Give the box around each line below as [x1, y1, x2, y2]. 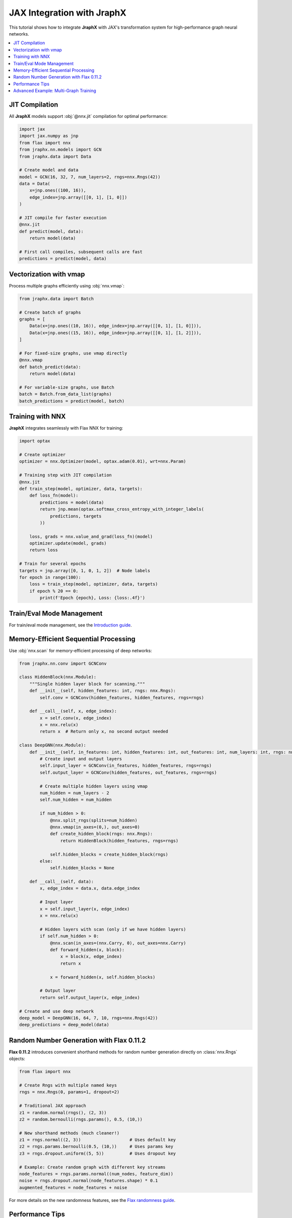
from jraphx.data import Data [19, 153, 91, 159]
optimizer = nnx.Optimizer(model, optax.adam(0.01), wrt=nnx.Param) [19, 458, 186, 464]
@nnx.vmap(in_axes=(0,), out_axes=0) [50, 824, 140, 830]
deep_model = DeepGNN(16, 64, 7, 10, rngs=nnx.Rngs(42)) [19, 1015, 158, 1021]
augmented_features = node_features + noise [19, 1184, 128, 1190]
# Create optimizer [19, 452, 66, 457]
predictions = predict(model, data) [19, 256, 107, 262]
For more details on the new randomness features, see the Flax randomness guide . [9, 1197, 176, 1203]
